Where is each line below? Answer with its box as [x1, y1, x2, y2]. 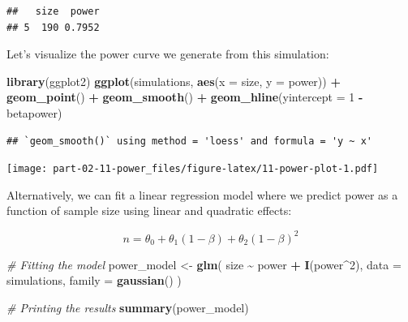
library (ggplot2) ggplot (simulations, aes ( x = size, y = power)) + [6, 72, 341, 89]
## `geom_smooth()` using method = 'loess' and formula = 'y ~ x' [6, 135, 373, 147]
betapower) [6, 104, 62, 121]
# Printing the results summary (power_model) [6, 298, 249, 316]
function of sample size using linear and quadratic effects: [6, 202, 292, 219]
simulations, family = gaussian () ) [6, 272, 182, 289]
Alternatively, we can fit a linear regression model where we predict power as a [6, 186, 398, 203]
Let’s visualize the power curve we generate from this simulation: [6, 45, 329, 62]
